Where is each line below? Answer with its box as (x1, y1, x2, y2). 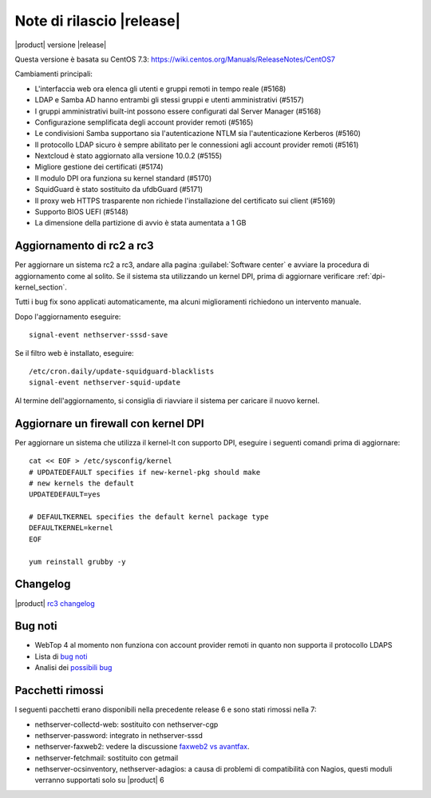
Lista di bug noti (34, 652, 88, 661)
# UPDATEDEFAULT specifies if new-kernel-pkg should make (29, 468, 261, 477)
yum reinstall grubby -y (29, 557, 126, 566)
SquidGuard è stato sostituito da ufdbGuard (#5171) (34, 185, 204, 194)
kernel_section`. (14, 282, 67, 292)
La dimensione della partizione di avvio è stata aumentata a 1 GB (34, 218, 247, 228)
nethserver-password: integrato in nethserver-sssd (34, 730, 204, 740)
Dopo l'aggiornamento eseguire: (14, 312, 121, 321)
